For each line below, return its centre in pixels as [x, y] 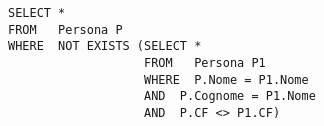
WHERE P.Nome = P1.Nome [226, 79]
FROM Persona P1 [205, 62]
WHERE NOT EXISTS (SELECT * [105, 46]
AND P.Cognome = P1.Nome [230, 96]
